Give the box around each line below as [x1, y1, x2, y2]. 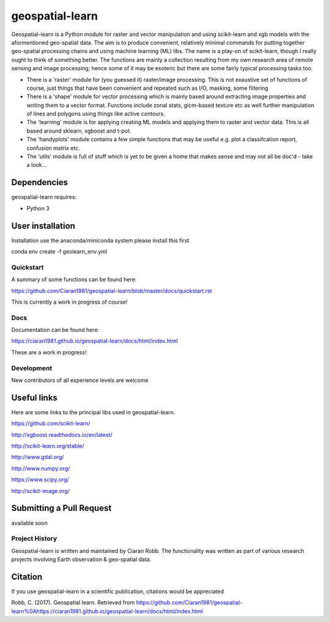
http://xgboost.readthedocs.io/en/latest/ [11, 431, 112, 438]
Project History [11, 535, 57, 543]
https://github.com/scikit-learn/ [11, 420, 90, 427]
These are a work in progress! [11, 348, 87, 356]
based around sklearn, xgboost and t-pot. [26, 127, 131, 134]
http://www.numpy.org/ [11, 464, 70, 472]
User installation [11, 221, 76, 231]
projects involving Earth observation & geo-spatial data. [11, 556, 152, 563]
